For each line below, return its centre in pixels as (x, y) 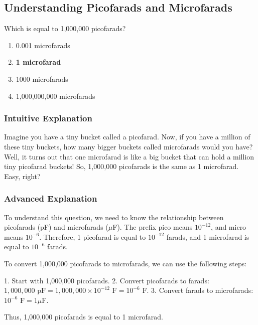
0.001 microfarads (43, 45)
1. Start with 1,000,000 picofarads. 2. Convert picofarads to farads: (107, 280)
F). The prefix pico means (153, 227)
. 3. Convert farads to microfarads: (200, 290)
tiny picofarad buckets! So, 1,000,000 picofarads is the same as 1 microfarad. (121, 166)
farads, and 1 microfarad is (208, 236)
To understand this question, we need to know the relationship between (114, 217)
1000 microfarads (42, 78)
